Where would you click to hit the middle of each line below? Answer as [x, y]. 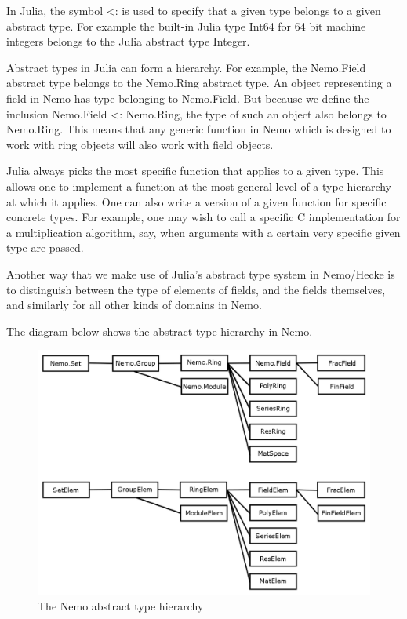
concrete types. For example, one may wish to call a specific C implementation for [203, 217]
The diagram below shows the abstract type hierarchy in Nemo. [160, 331]
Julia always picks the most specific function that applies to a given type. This [195, 171]
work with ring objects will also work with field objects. [140, 144]
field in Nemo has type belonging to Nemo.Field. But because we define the [188, 98]
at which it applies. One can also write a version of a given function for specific [196, 201]
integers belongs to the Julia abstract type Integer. [128, 41]
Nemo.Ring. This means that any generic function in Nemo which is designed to [199, 129]
